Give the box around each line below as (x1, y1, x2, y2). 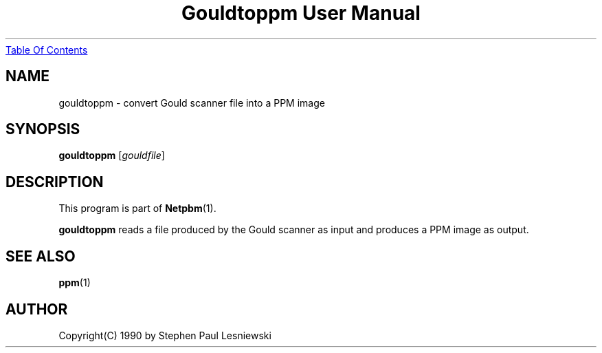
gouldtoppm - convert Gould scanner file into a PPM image (58, 96, 325, 109)
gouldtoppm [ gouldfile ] (58, 149, 165, 162)
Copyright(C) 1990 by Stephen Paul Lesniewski (58, 329, 271, 341)
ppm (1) (58, 277, 91, 289)
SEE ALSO (5, 247, 76, 265)
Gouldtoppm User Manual (181, 1, 421, 25)
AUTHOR (5, 300, 68, 318)
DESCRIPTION (5, 173, 104, 191)
